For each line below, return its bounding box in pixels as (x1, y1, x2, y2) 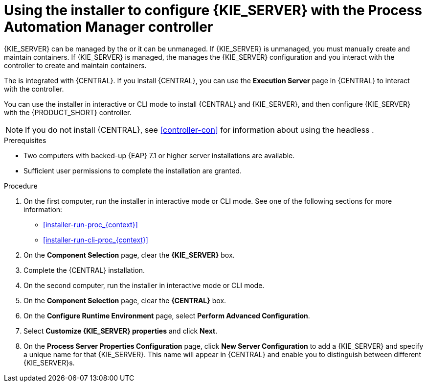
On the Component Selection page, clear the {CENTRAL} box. (23, 296, 226, 305)
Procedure (4, 181, 38, 190)
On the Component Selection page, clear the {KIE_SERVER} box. (23, 250, 235, 259)
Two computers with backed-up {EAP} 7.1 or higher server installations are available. (23, 151, 295, 160)
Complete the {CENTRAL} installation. (23, 265, 145, 274)
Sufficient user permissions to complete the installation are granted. (23, 166, 242, 175)
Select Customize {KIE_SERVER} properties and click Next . (23, 326, 218, 335)
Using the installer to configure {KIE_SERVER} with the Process (4, 2, 422, 19)
